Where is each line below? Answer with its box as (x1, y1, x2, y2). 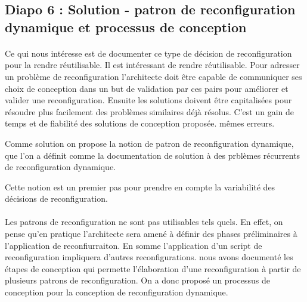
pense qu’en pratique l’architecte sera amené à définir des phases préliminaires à (5, 227, 297, 240)
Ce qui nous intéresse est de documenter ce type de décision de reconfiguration (5, 47, 292, 59)
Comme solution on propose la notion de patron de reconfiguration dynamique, (5, 137, 294, 149)
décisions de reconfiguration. (5, 192, 108, 205)
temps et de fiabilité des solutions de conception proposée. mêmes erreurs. (5, 117, 275, 130)
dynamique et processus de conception (5, 17, 247, 36)
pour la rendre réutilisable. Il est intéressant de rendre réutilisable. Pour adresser (5, 58, 300, 71)
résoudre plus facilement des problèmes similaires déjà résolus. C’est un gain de (5, 105, 294, 118)
